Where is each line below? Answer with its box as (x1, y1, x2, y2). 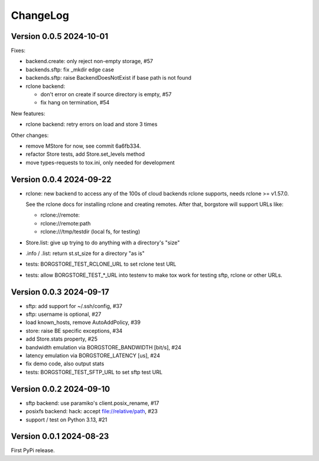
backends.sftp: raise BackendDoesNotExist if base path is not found (25, 74, 192, 81)
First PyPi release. (11, 447, 56, 454)
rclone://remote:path (40, 220, 91, 227)
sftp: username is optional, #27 (25, 310, 102, 318)
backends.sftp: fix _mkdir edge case (25, 66, 115, 73)
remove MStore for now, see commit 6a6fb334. (25, 142, 141, 149)
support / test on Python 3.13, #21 (25, 416, 108, 423)
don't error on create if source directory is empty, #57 (40, 91, 172, 98)
